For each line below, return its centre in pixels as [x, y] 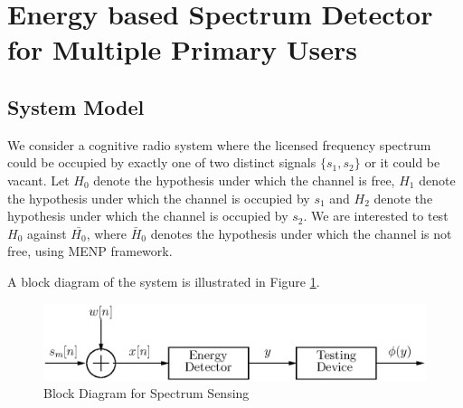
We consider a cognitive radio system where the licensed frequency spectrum [219, 144]
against [47, 233]
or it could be [402, 162]
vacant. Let [38, 180]
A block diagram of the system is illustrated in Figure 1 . [164, 281]
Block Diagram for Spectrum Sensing [146, 393]
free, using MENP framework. [90, 251]
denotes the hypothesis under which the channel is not [301, 233]
